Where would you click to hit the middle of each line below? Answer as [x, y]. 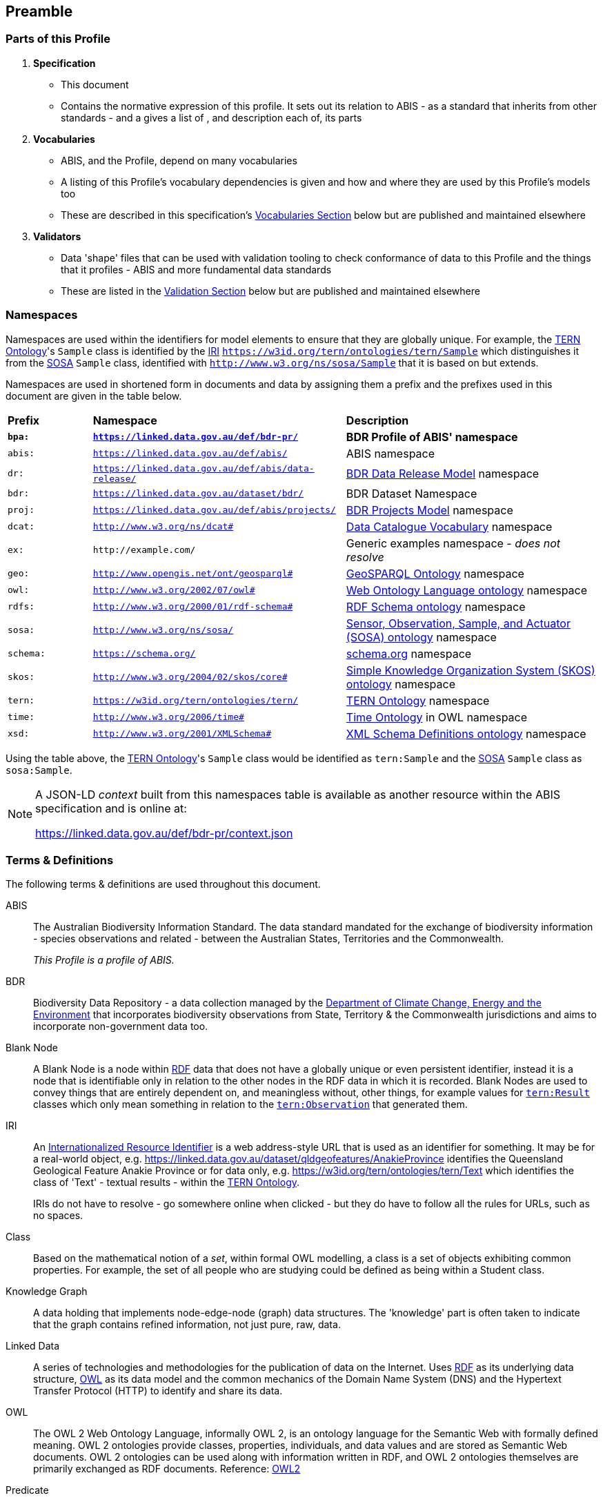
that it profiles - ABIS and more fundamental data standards [196, 269]
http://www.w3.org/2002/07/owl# [174, 590]
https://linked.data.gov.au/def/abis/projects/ [214, 510]
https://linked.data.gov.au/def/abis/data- [204, 468]
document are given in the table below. [94, 396]
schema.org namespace [409, 653]
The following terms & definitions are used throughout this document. [163, 884]
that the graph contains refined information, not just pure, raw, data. [187, 1325]
